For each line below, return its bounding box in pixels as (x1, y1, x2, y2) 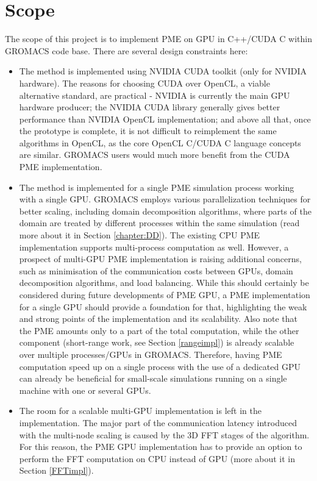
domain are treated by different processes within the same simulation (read (19, 216, 300, 229)
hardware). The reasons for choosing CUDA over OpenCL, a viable (19, 76, 270, 89)
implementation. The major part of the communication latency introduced (19, 416, 297, 429)
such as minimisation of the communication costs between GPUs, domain (19, 264, 293, 277)
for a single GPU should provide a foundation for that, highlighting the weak (19, 300, 307, 313)
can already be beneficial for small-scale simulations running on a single (19, 372, 287, 385)
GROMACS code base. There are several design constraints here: (5, 44, 248, 57)
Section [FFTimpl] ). (19, 464, 94, 477)
